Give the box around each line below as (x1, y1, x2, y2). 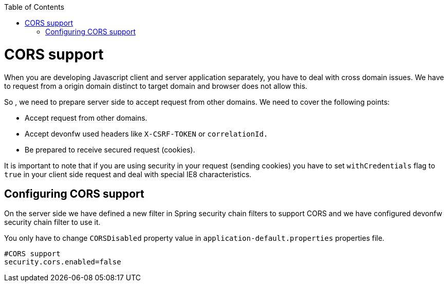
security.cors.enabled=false (4, 258, 121, 266)
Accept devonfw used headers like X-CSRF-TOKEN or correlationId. (25, 129, 268, 138)
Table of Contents (4, 3, 65, 11)
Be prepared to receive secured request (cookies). (25, 145, 195, 154)
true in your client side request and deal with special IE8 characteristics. (4, 169, 252, 179)
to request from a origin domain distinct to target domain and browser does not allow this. (4, 81, 308, 90)
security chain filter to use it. (4, 218, 101, 227)
